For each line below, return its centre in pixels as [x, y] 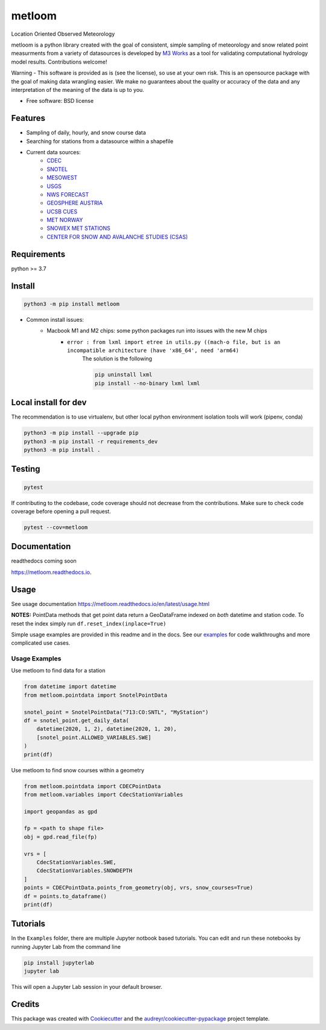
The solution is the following [117, 359]
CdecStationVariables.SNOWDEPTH [85, 871]
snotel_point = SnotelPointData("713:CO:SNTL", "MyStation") [116, 712]
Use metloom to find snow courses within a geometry [78, 770]
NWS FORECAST [68, 194]
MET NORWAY [65, 220]
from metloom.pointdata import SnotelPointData [95, 695]
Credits [25, 1004]
